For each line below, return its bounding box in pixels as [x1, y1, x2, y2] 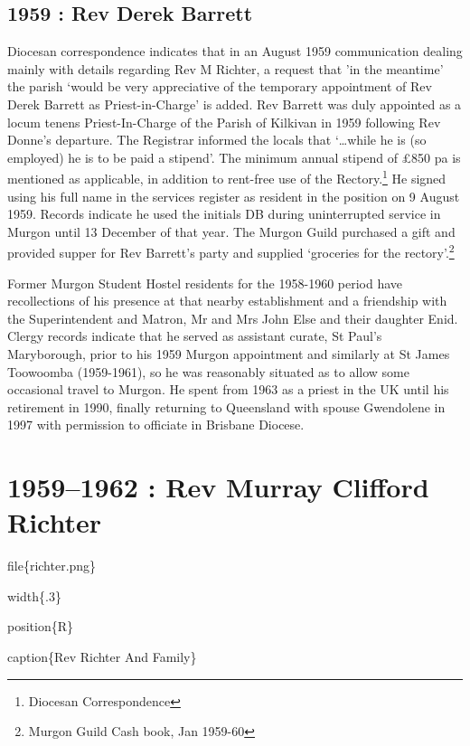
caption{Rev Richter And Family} [7, 647, 197, 666]
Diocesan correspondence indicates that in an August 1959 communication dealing [7, 42, 463, 61]
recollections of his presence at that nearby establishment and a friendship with [7, 291, 447, 310]
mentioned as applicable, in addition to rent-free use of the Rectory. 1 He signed [7, 166, 446, 188]
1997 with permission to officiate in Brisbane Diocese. [7, 415, 305, 434]
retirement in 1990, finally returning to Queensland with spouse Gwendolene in [7, 397, 446, 416]
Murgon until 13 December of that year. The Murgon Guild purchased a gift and [7, 222, 456, 241]
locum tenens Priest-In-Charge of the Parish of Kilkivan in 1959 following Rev [7, 112, 441, 131]
